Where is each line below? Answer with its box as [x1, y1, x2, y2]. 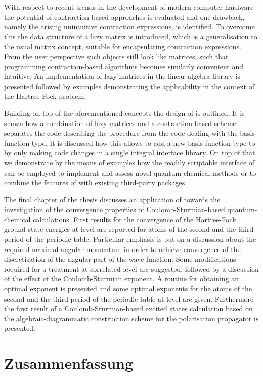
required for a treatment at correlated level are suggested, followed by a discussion [4, 263, 259, 274]
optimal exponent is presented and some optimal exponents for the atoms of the [4, 283, 252, 294]
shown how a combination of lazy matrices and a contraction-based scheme [4, 117, 236, 128]
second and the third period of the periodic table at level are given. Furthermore [4, 293, 254, 304]
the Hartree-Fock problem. [4, 91, 86, 101]
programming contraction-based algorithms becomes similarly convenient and [4, 61, 244, 71]
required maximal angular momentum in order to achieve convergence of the [4, 243, 241, 254]
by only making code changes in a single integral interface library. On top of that [4, 147, 255, 158]
